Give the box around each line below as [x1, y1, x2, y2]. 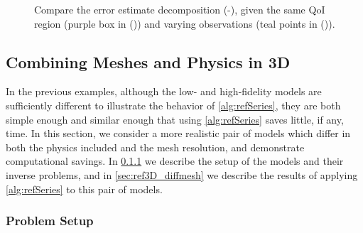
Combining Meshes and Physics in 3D [6, 50, 291, 72]
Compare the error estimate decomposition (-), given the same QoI [34, 2, 325, 16]
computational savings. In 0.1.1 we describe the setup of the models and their [6, 153, 344, 168]
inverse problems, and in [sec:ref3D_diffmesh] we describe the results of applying [6, 167, 358, 182]
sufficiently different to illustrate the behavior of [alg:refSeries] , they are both [6, 97, 341, 112]
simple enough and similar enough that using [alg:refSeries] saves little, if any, [6, 112, 344, 126]
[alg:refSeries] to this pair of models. [6, 181, 163, 196]
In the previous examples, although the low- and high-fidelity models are [6, 84, 322, 99]
